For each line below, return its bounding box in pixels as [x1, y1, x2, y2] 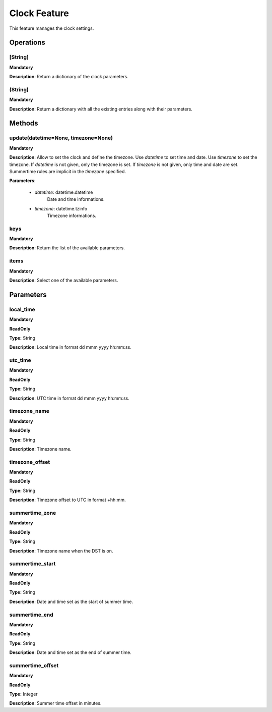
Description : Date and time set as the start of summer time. [9, 598, 133, 605]
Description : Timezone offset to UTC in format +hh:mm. [9, 497, 126, 503]
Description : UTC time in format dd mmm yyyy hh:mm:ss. [9, 395, 129, 401]
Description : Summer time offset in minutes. [9, 700, 102, 706]
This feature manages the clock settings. [9, 25, 94, 31]
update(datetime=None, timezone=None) [9, 134, 113, 141]
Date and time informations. [47, 196, 105, 202]
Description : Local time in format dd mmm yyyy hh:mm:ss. [9, 344, 132, 350]
